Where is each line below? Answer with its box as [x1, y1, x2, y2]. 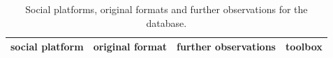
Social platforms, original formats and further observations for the [25, 2, 308, 16]
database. [146, 15, 187, 30]
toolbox [285, 39, 323, 54]
